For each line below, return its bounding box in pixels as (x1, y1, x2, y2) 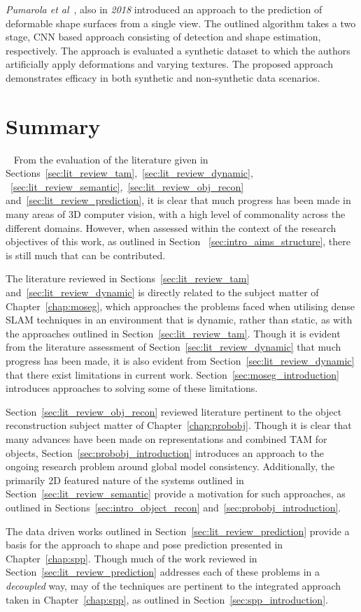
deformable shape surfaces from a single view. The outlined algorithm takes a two (6, 15, 356, 30)
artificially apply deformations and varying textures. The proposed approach (6, 57, 333, 71)
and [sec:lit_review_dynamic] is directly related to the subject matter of (6, 285, 319, 300)
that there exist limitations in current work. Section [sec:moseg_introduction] (6, 367, 339, 381)
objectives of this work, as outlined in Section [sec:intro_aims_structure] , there (6, 234, 351, 249)
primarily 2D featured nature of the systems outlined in (6, 472, 244, 487)
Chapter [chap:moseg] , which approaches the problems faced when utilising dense (6, 298, 355, 313)
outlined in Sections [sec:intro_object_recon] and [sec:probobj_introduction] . (6, 500, 341, 514)
